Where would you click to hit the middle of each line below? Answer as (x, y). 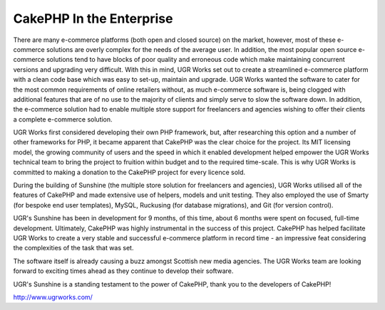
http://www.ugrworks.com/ (53, 297)
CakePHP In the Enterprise (93, 18)
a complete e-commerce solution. (63, 119)
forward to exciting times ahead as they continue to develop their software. (123, 271)
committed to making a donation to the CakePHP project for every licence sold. (129, 172)
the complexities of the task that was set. (73, 248)
